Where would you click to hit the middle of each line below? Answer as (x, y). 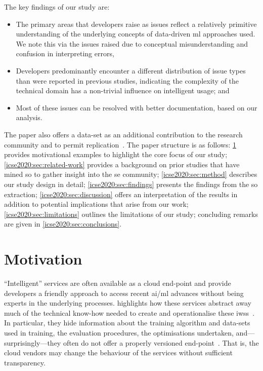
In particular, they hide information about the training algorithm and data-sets (127, 323)
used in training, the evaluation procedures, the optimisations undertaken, (119, 332)
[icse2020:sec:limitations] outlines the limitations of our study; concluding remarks (131, 214)
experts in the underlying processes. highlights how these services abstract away (128, 303)
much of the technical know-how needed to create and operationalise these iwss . (129, 312)
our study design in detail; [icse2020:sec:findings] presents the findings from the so (131, 184)
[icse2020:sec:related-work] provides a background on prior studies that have (122, 164)
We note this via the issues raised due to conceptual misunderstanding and (132, 43)
